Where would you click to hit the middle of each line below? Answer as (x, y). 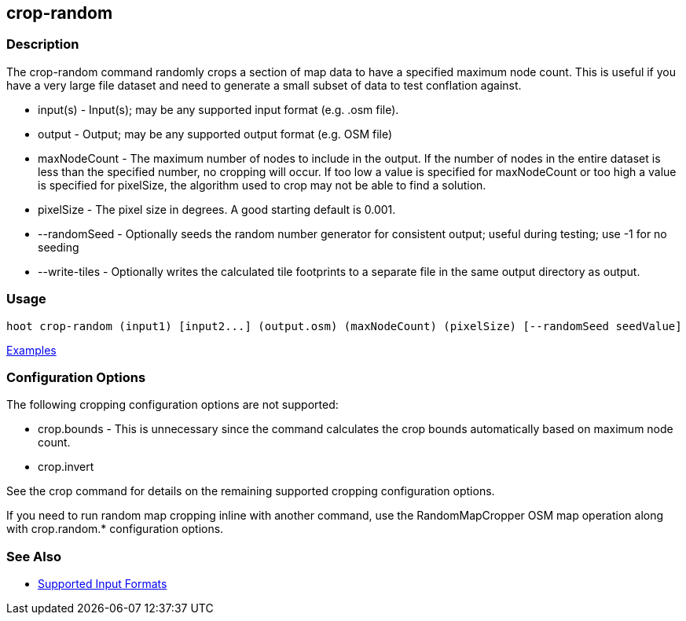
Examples (31, 350)
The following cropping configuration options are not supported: (172, 405)
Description (43, 44)
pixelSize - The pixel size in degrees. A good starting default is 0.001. (217, 209)
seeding (59, 247)
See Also (34, 556)
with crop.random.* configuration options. (115, 529)
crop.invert (66, 467)
